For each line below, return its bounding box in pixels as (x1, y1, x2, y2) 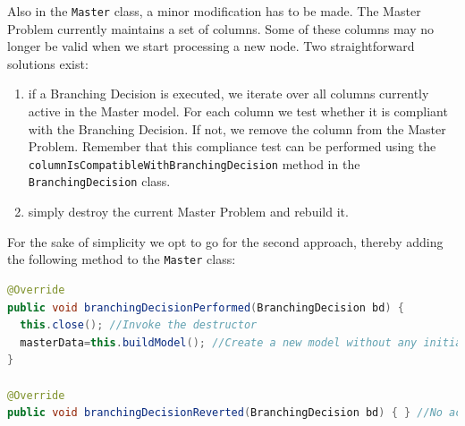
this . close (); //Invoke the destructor (20, 319, 258, 332)
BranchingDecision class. (28, 172, 171, 191)
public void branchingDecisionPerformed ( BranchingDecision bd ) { (7, 301, 404, 314)
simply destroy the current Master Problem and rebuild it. (28, 202, 349, 221)
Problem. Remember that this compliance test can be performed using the (28, 137, 436, 156)
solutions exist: (7, 54, 89, 72)
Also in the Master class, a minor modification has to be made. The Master (7, 2, 421, 20)
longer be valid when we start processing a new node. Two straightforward (7, 37, 415, 55)
